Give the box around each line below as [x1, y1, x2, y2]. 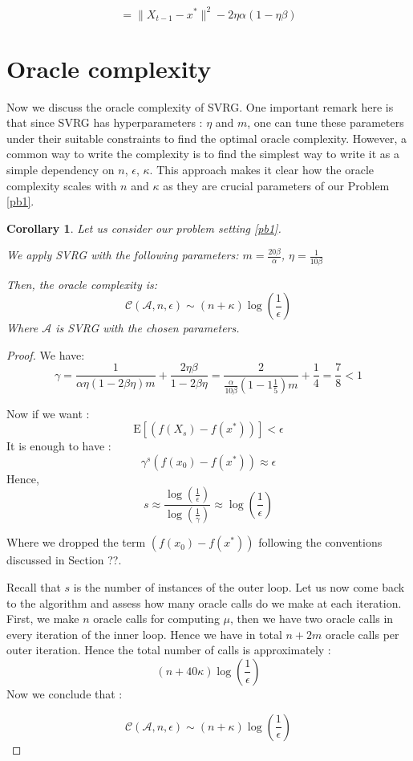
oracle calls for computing [93, 610, 220, 627]
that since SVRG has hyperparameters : [6, 114, 203, 131]
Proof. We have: [6, 346, 85, 363]
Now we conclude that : [6, 685, 123, 702]
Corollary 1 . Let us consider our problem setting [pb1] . [6, 219, 281, 236]
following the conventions [258, 534, 383, 551]
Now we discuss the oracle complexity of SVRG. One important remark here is [6, 98, 394, 115]
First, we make [6, 610, 79, 627]
